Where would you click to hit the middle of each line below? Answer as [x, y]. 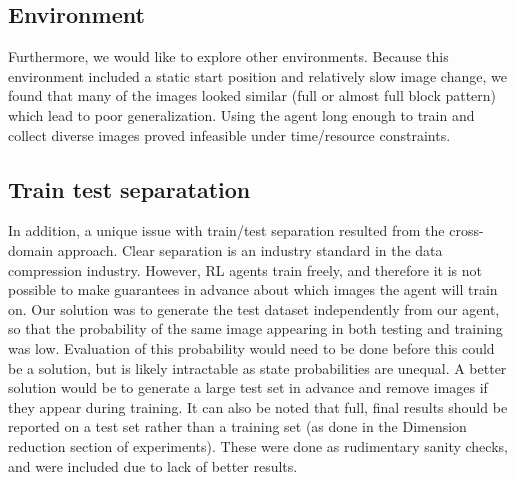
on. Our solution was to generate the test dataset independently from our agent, [254, 308]
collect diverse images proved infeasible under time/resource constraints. [229, 134]
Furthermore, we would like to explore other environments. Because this [228, 56]
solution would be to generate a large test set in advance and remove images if [248, 387]
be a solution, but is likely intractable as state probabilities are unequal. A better [257, 367]
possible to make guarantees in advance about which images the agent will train [253, 289]
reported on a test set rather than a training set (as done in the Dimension [237, 426]
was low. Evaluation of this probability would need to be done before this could [251, 347]
